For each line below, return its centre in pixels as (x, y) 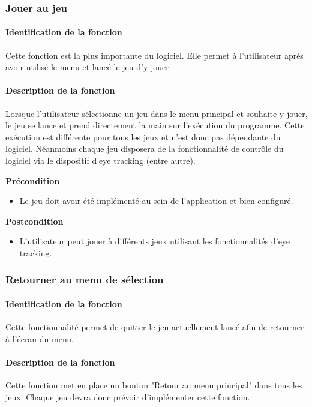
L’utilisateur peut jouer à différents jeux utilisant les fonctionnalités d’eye (155, 241)
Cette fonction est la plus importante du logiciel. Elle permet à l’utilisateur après (154, 55)
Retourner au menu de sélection (85, 279)
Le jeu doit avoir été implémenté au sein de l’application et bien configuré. (156, 201)
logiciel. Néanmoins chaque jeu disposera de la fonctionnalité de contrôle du (145, 149)
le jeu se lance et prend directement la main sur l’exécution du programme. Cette (155, 125)
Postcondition (34, 221)
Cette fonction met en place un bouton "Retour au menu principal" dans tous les (154, 385)
